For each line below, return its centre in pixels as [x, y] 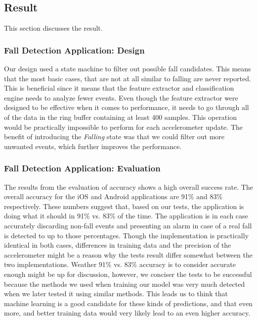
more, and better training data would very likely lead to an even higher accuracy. [127, 313]
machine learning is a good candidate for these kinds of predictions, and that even [128, 303]
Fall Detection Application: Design [74, 50]
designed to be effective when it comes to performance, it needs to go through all [127, 107]
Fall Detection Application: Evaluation [82, 168]
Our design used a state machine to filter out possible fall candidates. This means [128, 69]
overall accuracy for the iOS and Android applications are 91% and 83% [113, 196]
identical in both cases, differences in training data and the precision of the [118, 245]
